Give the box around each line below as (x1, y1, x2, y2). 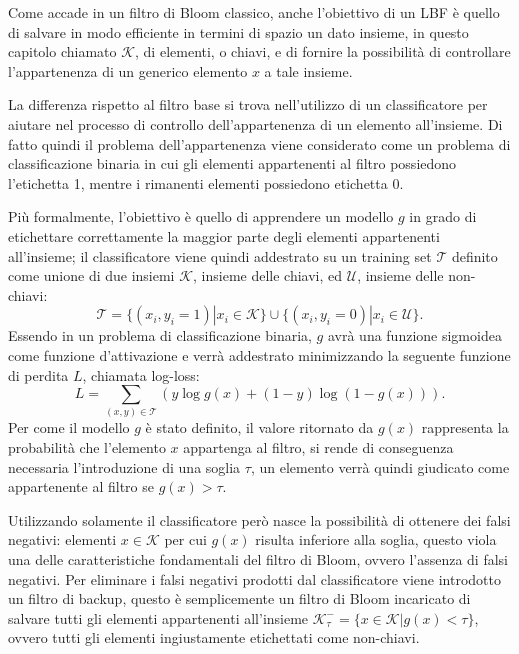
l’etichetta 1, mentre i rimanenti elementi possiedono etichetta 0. (8, 172, 404, 193)
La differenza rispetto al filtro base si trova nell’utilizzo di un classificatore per (8, 94, 488, 115)
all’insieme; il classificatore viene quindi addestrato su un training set (8, 245, 432, 266)
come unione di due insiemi (8, 265, 175, 286)
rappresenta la (421, 417, 509, 438)
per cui (164, 529, 207, 550)
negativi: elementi (8, 529, 117, 550)
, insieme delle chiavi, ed (193, 265, 343, 286)
